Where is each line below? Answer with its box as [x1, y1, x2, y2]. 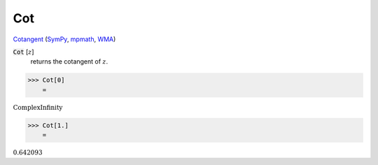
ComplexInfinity [13, 103, 63, 111]
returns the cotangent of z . [30, 57, 108, 66]
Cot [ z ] [13, 48, 34, 56]
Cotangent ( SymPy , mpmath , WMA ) [13, 35, 116, 43]
